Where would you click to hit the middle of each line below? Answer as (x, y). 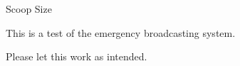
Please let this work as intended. (77, 56)
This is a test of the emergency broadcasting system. (121, 32)
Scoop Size (29, 9)
